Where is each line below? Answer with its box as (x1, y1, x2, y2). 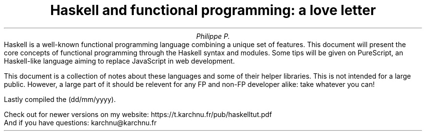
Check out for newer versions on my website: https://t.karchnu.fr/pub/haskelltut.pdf (4, 110, 272, 118)
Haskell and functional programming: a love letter (50, 2, 376, 18)
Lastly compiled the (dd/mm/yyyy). (4, 95, 116, 103)
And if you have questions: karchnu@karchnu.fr (4, 118, 157, 127)
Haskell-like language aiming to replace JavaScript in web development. (4, 56, 235, 65)
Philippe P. (196, 32, 230, 40)
